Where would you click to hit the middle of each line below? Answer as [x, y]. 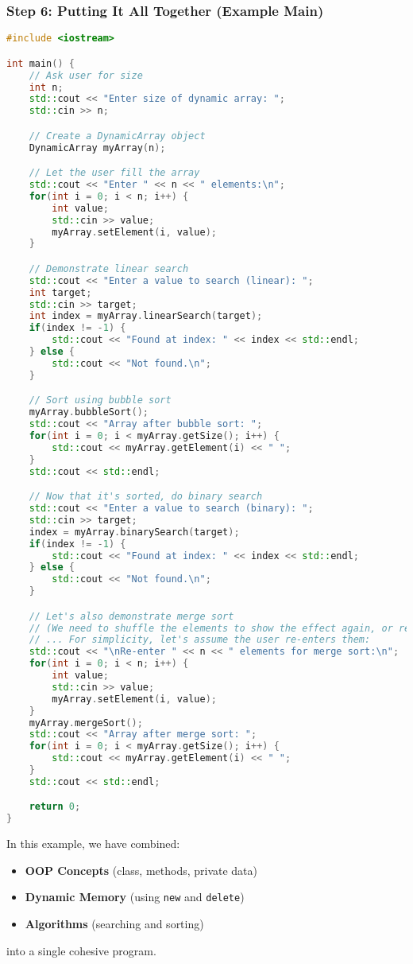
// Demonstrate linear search [109, 268]
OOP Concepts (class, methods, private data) [141, 870]
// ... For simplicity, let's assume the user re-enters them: [200, 640]
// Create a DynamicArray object [117, 136]
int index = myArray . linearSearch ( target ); [146, 316]
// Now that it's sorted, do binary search [146, 497]
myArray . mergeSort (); [86, 723]
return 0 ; [55, 807]
